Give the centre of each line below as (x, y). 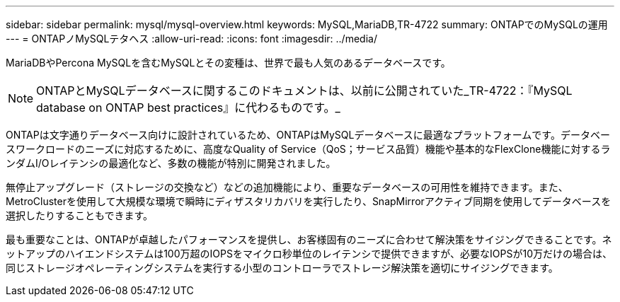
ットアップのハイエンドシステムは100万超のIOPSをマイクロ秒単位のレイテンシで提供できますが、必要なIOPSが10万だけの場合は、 (309, 254)
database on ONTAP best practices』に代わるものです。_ (188, 108)
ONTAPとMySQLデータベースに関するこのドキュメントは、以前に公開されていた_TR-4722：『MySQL (304, 91)
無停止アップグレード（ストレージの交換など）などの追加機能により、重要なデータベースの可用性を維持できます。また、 (287, 187)
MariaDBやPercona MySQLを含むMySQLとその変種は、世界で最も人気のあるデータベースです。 (228, 63)
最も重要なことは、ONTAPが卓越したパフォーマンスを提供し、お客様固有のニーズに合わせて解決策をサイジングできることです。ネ (309, 239)
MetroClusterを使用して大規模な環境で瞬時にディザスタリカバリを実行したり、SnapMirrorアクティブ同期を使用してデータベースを (309, 201)
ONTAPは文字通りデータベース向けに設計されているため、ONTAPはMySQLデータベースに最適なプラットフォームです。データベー (308, 135)
